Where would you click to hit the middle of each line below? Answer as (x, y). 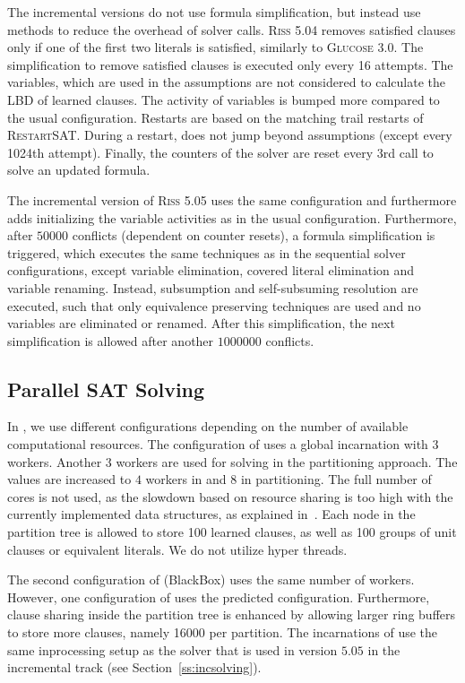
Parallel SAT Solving (106, 389)
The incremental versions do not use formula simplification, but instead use (214, 12)
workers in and (186, 479)
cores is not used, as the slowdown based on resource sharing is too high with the (230, 496)
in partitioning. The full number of (336, 479)
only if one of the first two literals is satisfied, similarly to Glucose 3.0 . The (215, 47)
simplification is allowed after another (111, 340)
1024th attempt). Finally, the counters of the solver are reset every (190, 152)
